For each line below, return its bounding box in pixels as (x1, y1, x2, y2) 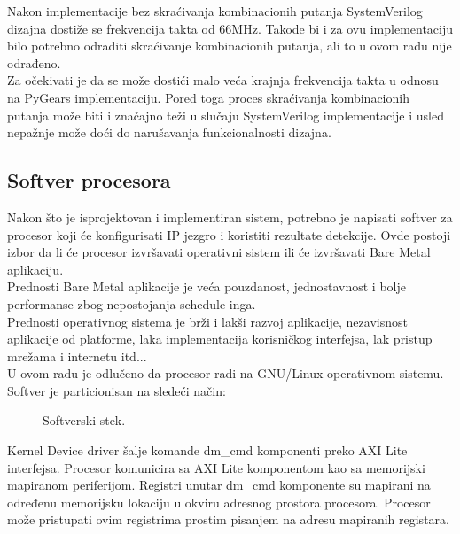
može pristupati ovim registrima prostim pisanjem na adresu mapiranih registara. (7, 510, 449, 529)
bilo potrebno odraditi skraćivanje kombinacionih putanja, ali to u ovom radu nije (7, 36, 452, 55)
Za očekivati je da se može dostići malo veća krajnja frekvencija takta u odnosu (7, 71, 439, 89)
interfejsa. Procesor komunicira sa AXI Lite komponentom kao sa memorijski (7, 458, 425, 476)
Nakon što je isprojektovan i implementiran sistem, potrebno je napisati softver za (7, 207, 453, 226)
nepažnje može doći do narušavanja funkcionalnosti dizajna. (7, 123, 331, 142)
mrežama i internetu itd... (7, 346, 147, 365)
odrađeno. (7, 53, 61, 72)
